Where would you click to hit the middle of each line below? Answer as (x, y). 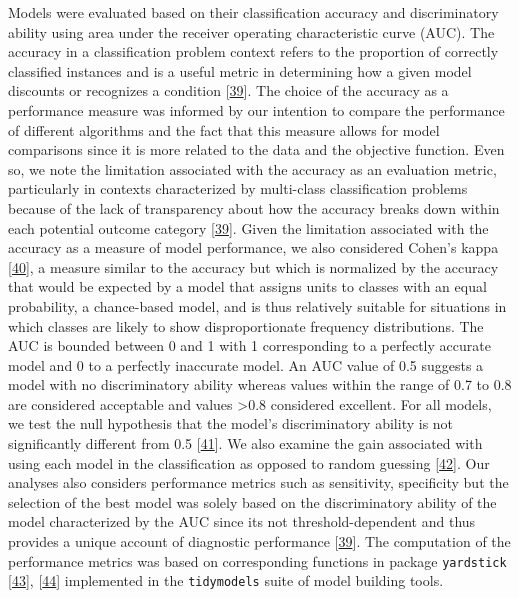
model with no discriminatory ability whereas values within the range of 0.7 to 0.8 (260, 384)
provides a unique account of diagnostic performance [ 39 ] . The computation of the (259, 541)
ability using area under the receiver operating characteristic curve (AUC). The (251, 31)
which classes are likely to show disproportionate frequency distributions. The (246, 325)
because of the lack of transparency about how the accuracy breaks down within (254, 207)
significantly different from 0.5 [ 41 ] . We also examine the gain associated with (245, 443)
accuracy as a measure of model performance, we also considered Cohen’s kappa (253, 247)
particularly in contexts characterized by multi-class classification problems (238, 188)
